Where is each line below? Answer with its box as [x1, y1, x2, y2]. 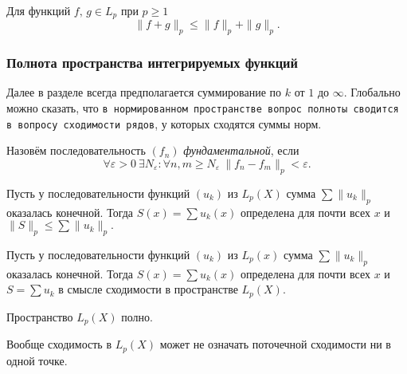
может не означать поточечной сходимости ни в [159, 336, 391, 352]
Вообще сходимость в [6, 336, 112, 352]
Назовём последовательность [6, 142, 146, 159]
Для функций [6, 2, 71, 18]
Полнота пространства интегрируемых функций [6, 53, 298, 73]
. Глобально [343, 84, 401, 100]
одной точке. [6, 352, 68, 368]
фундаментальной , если [183, 142, 299, 159]
